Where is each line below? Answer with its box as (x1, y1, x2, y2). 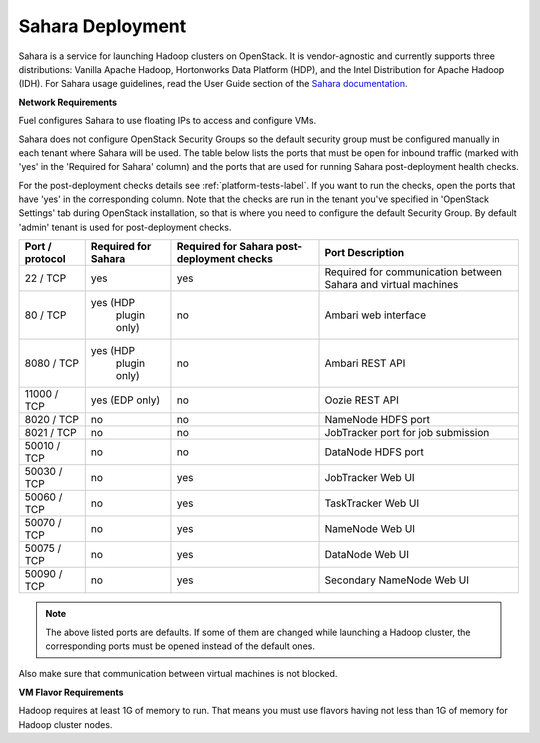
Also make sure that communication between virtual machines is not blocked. (18, 668, 338, 680)
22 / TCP (24, 271, 67, 285)
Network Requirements (18, 96, 118, 108)
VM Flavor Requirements (18, 686, 124, 698)
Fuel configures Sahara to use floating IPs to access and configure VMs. (18, 115, 317, 127)
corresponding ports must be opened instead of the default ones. (45, 640, 315, 652)
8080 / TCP (24, 356, 80, 370)
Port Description (324, 246, 405, 260)
